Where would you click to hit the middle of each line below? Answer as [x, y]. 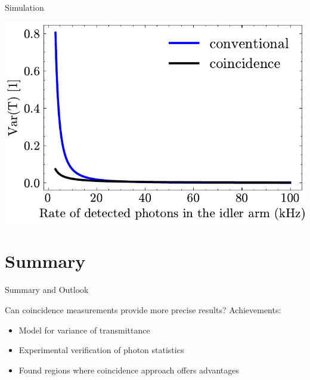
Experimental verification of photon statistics [101, 350]
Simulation [24, 7]
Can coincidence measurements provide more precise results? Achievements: [143, 309]
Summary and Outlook [47, 290]
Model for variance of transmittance [84, 330]
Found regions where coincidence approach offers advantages [129, 370]
